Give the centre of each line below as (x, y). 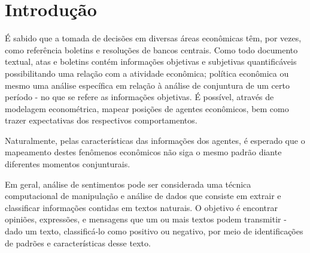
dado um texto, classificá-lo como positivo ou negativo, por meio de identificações (154, 231)
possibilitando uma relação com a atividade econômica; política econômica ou (147, 73)
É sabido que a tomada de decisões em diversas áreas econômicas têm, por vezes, (153, 38)
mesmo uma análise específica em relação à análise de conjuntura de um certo (147, 85)
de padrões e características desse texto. (78, 243)
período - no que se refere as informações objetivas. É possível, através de (139, 97)
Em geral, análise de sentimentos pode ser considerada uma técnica (128, 184)
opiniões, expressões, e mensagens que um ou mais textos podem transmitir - (146, 219)
